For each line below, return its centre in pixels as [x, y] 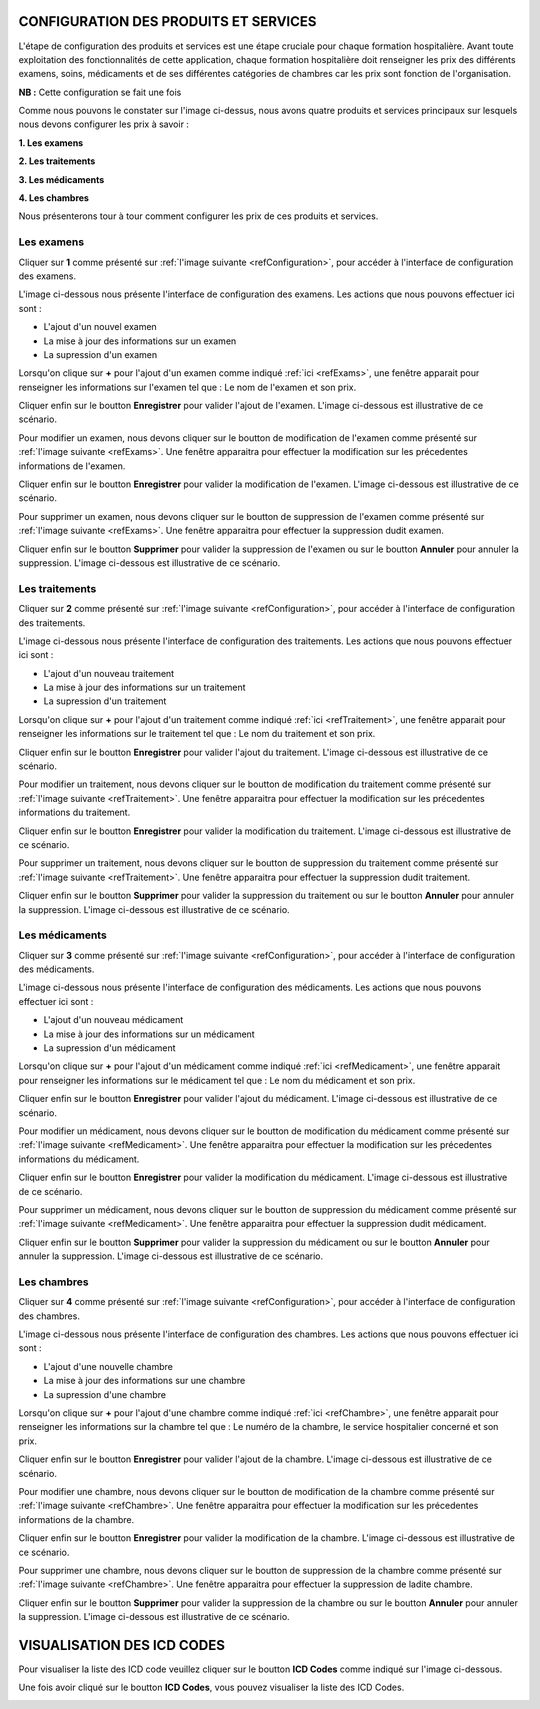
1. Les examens [51, 142]
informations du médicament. [79, 1159]
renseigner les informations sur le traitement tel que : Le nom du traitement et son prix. [197, 734]
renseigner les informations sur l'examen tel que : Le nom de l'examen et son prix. [187, 387]
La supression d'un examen [100, 354]
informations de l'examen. [72, 466]
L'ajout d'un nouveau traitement [109, 673]
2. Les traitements [57, 161]
